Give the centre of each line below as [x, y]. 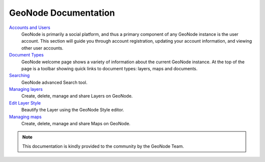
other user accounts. [42, 48]
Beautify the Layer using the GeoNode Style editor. [73, 110]
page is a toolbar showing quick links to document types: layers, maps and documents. [109, 68]
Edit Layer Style [25, 103]
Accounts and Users [30, 27]
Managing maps [25, 117]
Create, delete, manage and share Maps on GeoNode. [76, 124]
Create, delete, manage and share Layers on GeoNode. [77, 96]
